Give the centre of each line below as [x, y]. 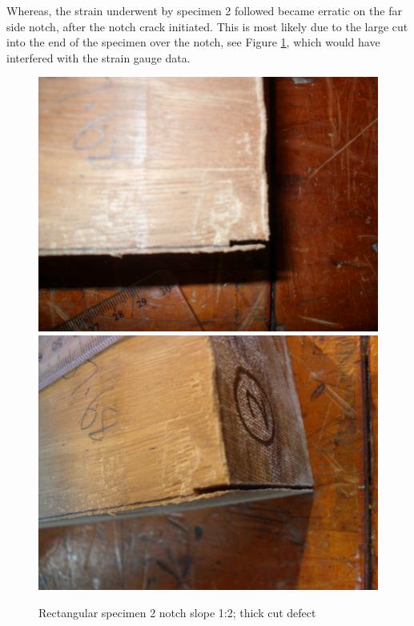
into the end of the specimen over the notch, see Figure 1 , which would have [193, 42]
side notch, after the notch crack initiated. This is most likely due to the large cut [207, 26]
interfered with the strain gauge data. [98, 57]
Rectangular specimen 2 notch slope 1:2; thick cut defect [177, 612]
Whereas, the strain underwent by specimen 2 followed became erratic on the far [204, 10]
